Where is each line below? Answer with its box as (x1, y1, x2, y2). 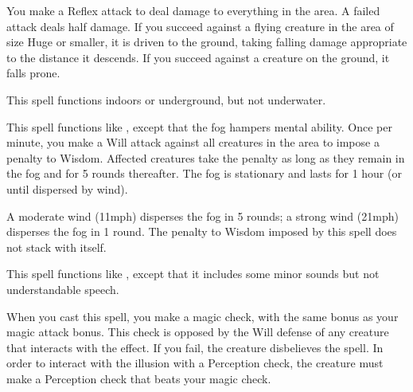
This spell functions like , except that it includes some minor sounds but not (6, 265, 380, 282)
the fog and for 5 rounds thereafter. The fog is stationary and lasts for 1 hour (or (6, 165, 402, 182)
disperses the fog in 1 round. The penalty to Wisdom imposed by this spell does (6, 223, 397, 240)
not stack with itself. (6, 238, 107, 255)
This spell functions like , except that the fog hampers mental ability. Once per (6, 118, 392, 135)
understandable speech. (6, 280, 119, 297)
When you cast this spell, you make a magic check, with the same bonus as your (6, 308, 399, 324)
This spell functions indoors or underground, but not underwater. (6, 91, 326, 108)
